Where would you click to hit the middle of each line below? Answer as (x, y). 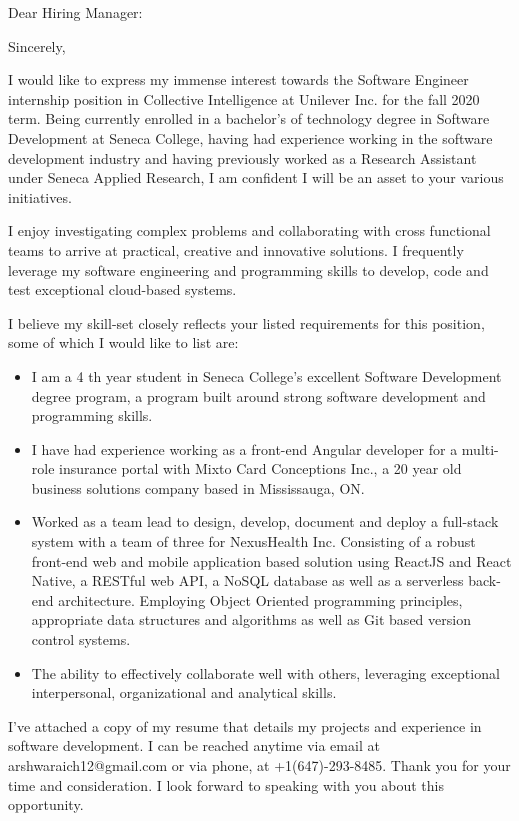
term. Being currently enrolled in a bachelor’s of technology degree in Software (249, 118)
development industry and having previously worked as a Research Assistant (242, 157)
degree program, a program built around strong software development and (258, 395)
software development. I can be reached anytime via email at (194, 745)
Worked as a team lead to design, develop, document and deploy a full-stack (265, 521)
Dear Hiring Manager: (75, 12)
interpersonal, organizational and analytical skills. (184, 692)
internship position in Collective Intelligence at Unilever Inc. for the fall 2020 (244, 98)
